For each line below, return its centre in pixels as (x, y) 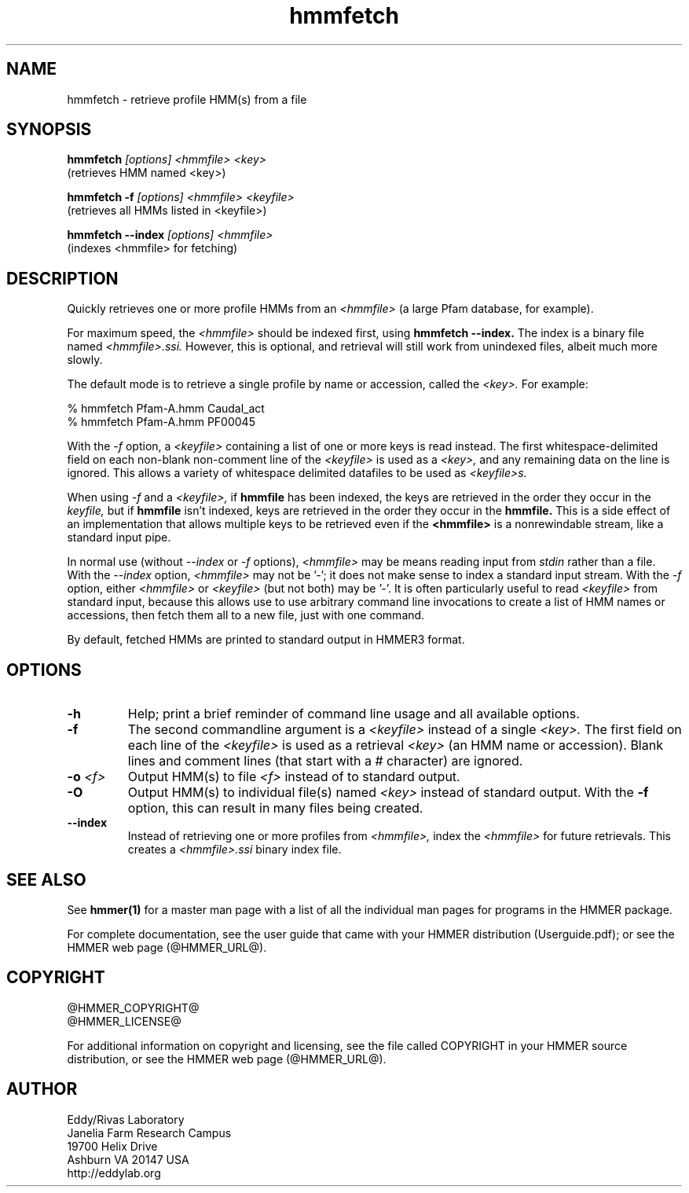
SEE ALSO (46, 879)
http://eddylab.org (114, 1173)
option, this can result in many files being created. (275, 808)
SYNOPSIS (49, 130)
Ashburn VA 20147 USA (128, 1159)
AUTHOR (42, 1089)
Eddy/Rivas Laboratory (126, 1119)
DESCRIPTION (62, 278)
